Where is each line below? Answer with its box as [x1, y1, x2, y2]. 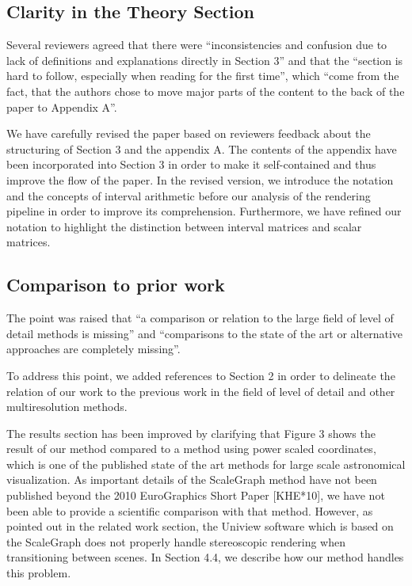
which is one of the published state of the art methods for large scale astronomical [6, 455, 406, 472]
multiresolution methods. [6, 398, 128, 415]
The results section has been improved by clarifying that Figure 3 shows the [6, 424, 376, 441]
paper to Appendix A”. [6, 98, 117, 115]
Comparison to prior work [6, 272, 225, 297]
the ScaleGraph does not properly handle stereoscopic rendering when [6, 533, 345, 550]
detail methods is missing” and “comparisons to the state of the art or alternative [6, 325, 402, 341]
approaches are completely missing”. [6, 341, 181, 357]
